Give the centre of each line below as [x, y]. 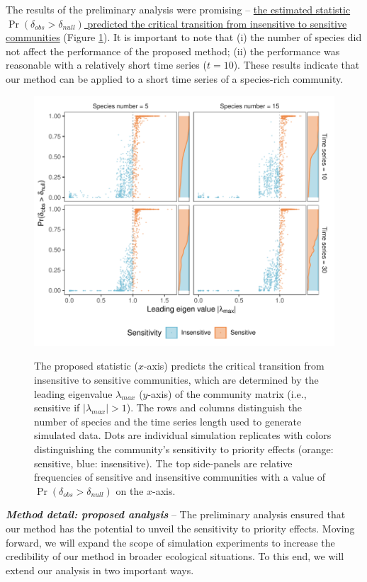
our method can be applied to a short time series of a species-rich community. [175, 78]
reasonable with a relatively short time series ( [106, 65]
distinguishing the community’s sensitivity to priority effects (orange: [184, 449]
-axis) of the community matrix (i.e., [227, 393]
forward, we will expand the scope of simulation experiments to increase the [170, 542]
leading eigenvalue [73, 393]
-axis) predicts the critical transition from [234, 366]
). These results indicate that [297, 65]
